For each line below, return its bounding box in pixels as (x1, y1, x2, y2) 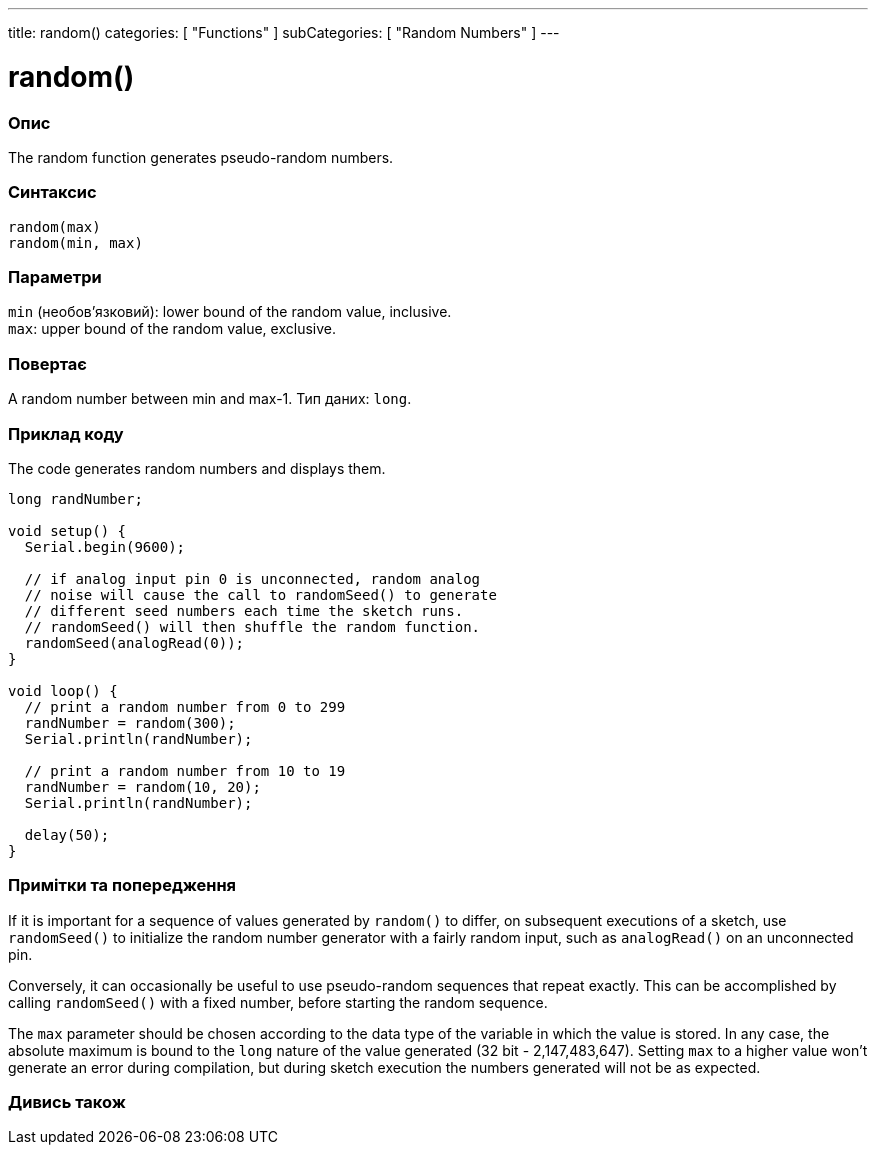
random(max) (8, 218, 101, 235)
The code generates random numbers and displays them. (8, 459, 386, 477)
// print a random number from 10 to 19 (24, 762, 346, 779)
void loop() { (8, 682, 118, 699)
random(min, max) (8, 234, 143, 251)
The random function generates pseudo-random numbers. (8, 148, 394, 166)
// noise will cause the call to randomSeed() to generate (24, 586, 497, 603)
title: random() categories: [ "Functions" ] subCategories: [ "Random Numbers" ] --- (8, 24, 560, 41)
